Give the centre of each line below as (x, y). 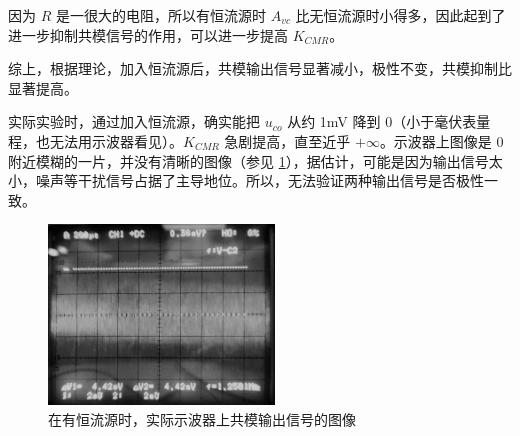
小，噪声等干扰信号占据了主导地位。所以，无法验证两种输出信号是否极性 (246, 180)
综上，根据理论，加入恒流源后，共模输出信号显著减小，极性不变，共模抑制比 (260, 68)
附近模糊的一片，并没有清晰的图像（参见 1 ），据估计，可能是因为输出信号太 (255, 160)
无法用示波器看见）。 (116, 140)
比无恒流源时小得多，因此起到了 (400, 15)
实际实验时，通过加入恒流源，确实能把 (134, 121)
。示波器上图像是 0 (441, 140)
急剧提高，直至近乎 (287, 140)
